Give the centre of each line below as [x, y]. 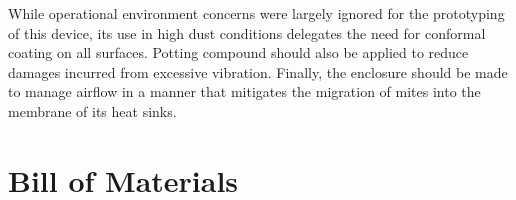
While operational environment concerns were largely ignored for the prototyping [256, 13]
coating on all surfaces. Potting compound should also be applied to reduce [238, 52]
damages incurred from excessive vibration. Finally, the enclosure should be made [258, 71]
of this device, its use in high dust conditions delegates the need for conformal [247, 32]
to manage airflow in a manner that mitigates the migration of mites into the [244, 91]
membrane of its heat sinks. [92, 110]
